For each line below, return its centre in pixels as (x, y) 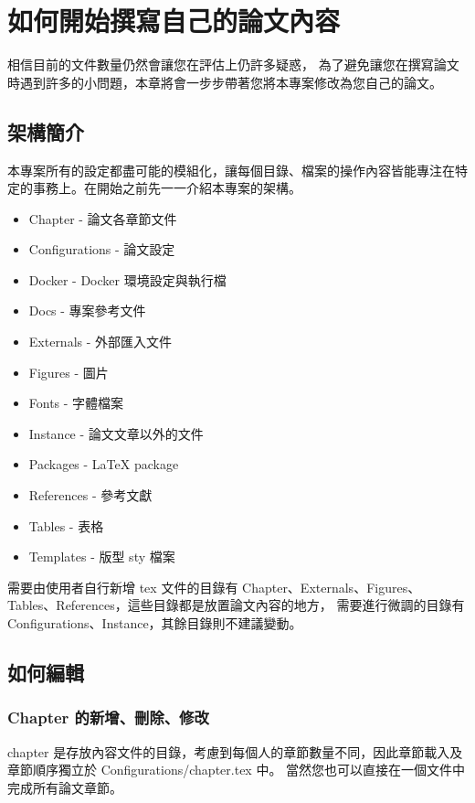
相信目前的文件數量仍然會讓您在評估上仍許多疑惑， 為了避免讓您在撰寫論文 (233, 64)
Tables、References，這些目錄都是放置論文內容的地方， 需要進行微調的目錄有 (236, 605)
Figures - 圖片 (69, 372)
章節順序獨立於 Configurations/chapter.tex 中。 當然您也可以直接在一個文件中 (237, 770)
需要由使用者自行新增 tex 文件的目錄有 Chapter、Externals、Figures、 (214, 587)
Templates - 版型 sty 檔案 (102, 557)
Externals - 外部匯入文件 (100, 342)
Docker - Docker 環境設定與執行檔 (127, 279)
